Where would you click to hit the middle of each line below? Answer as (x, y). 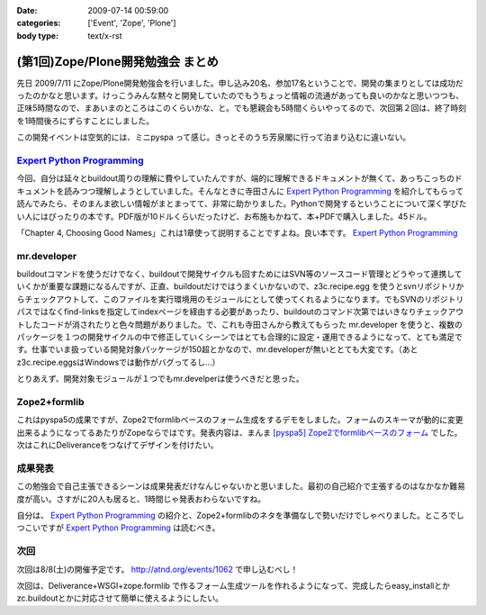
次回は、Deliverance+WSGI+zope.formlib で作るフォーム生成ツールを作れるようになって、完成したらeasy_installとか (233, 585)
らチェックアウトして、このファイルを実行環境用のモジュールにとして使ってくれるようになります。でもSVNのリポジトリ (240, 299)
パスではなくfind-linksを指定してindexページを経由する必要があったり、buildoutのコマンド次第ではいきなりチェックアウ (240, 312)
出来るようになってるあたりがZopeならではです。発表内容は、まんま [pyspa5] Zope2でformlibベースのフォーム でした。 (239, 432)
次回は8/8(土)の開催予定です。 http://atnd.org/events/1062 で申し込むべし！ (157, 569)
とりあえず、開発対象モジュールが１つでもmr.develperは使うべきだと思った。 (161, 379)
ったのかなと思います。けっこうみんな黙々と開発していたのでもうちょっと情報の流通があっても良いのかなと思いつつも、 (240, 95)
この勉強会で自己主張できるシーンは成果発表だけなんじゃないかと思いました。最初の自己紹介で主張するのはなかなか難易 (241, 486)
